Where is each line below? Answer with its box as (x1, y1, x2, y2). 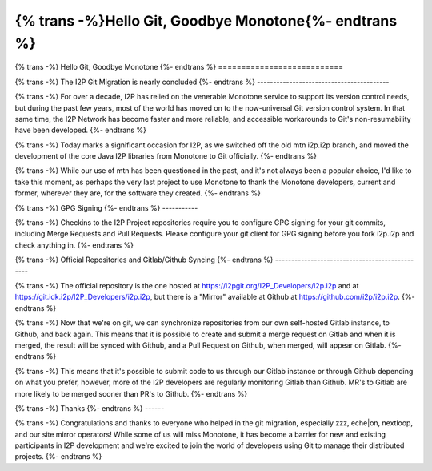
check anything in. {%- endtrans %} (14, 240, 134, 250)
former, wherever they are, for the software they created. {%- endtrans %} (14, 188, 262, 198)
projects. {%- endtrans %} (14, 452, 102, 461)
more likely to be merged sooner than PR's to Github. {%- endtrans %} (14, 388, 248, 398)
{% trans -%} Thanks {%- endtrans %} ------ (14, 403, 165, 413)
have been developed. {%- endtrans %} (14, 125, 147, 135)
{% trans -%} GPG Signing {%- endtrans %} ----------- (14, 203, 198, 212)
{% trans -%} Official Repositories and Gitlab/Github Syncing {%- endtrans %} (14, 255, 274, 264)
